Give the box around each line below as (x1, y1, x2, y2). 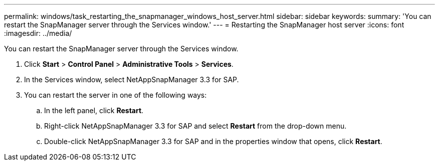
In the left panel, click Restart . (44, 106, 144, 115)
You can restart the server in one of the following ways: (24, 91, 207, 99)
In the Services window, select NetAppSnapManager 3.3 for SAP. (24, 75, 239, 84)
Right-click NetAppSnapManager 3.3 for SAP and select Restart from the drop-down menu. (44, 122, 347, 130)
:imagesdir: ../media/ (4, 29, 72, 37)
